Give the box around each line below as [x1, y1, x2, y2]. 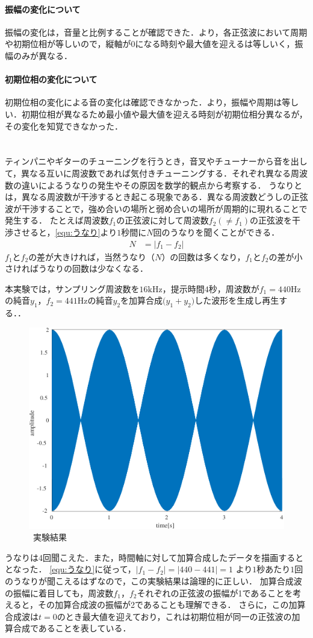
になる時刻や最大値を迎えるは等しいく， [135, 37, 295, 50]
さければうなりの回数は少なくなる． [5, 262, 148, 275]
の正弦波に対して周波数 [116, 214, 209, 227]
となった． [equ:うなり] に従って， [5, 563, 136, 575]
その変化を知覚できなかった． [5, 119, 123, 132]
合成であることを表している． [13, 622, 131, 634]
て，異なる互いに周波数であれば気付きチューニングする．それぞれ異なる [5, 166, 291, 179]
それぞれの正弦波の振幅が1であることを [137, 586, 293, 599]
